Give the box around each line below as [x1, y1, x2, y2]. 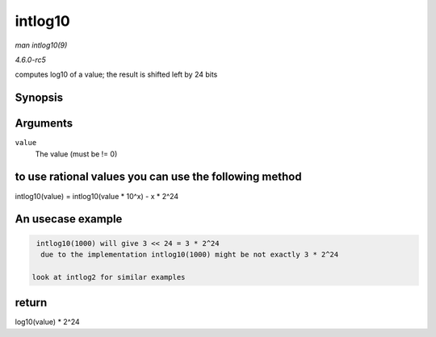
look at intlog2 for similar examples [31, 273, 186, 281]
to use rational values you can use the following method [15, 170, 302, 184]
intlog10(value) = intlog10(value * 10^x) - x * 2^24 [15, 191, 179, 201]
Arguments [15, 117, 73, 131]
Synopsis [15, 91, 64, 105]
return [15, 296, 48, 310]
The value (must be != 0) [35, 149, 118, 159]
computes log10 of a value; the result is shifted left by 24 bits [15, 69, 218, 80]
